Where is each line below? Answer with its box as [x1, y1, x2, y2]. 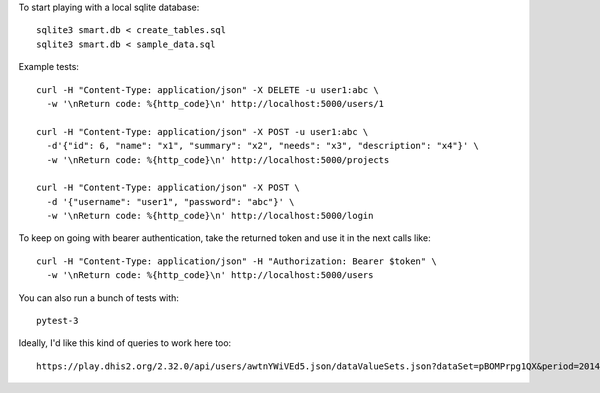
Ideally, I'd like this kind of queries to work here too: [18, 337, 232, 349]
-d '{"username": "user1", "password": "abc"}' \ [46, 196, 295, 207]
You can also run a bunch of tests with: [18, 291, 180, 304]
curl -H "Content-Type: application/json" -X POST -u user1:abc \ [36, 126, 369, 137]
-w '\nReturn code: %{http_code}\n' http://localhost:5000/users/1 [46, 98, 385, 109]
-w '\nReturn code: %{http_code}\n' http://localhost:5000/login [46, 210, 374, 222]
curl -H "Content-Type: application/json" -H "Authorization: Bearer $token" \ [36, 255, 437, 267]
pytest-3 [36, 315, 79, 327]
